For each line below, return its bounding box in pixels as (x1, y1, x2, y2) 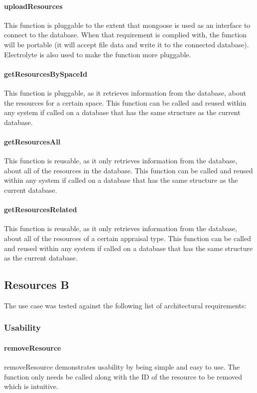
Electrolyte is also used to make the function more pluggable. (4, 49, 191, 59)
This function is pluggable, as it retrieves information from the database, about (4, 87, 246, 98)
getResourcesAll (4, 136, 61, 146)
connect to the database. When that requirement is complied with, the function (4, 29, 247, 40)
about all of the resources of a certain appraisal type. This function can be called (4, 233, 251, 243)
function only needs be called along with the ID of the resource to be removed (4, 371, 243, 382)
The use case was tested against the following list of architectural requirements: (4, 300, 247, 310)
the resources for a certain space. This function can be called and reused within (4, 97, 247, 108)
